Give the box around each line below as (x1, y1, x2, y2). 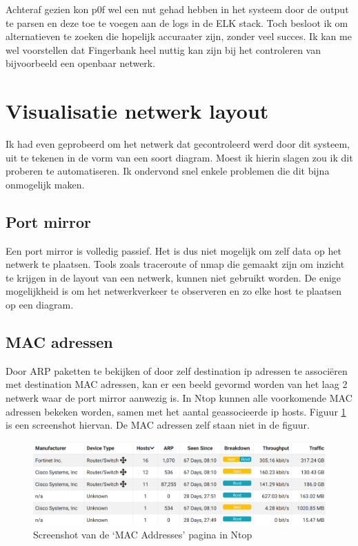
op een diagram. (6, 298, 74, 312)
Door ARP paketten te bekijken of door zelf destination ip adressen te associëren (6, 363, 348, 378)
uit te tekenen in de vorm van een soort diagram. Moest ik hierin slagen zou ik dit (6, 150, 353, 164)
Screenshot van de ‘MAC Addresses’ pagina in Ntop (33, 527, 252, 542)
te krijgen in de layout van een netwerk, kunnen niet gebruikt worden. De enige (6, 270, 341, 284)
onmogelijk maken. (6, 177, 85, 191)
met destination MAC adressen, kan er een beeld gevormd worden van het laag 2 (6, 377, 348, 391)
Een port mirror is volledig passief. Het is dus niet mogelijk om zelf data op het (6, 243, 341, 257)
